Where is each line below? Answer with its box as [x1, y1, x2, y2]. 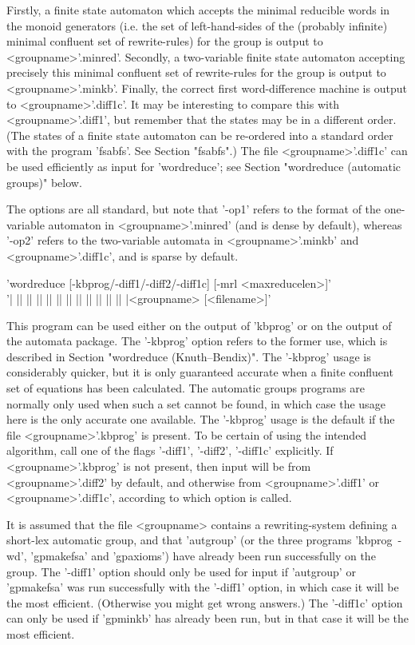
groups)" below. [6, 173, 82, 190]
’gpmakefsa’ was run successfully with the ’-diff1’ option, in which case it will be [6, 579, 399, 595]
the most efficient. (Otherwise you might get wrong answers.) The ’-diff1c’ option [6, 594, 403, 611]
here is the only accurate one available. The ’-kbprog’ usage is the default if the [6, 411, 395, 428]
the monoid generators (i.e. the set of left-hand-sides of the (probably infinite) [6, 17, 388, 34]
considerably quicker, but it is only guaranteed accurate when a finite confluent [6, 364, 393, 380]
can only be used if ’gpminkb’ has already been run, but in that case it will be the [6, 610, 409, 627]
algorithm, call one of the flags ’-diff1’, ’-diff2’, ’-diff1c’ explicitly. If [6, 442, 334, 459]
